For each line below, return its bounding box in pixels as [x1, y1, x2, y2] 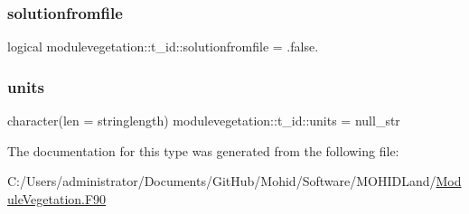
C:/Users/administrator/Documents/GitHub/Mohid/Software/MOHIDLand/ [7, 172, 436, 191]
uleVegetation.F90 [7, 189, 107, 208]
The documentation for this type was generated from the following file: [7, 141, 399, 160]
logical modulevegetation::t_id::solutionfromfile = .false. [7, 37, 319, 56]
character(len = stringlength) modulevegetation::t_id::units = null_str [7, 111, 400, 130]
